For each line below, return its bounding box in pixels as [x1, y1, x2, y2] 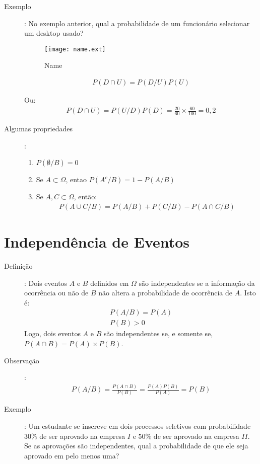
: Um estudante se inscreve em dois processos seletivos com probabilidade [24, 421, 251, 431]
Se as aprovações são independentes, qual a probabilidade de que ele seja [24, 440, 248, 451]
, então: [74, 191, 97, 202]
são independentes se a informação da [139, 277, 255, 288]
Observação [4, 355, 39, 365]
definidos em [90, 277, 129, 288]
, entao [66, 174, 87, 185]
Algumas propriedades [4, 123, 73, 134]
